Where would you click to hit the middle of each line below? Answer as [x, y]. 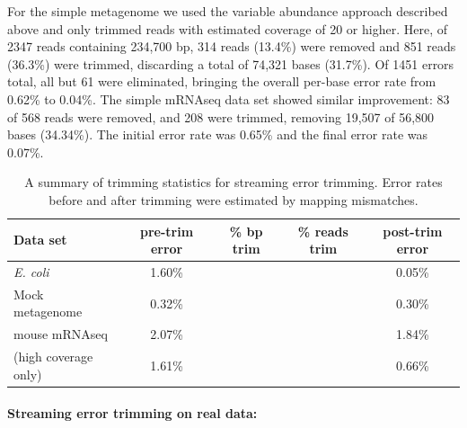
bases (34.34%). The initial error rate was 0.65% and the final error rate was [218, 134]
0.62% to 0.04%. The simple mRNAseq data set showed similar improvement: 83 [229, 98]
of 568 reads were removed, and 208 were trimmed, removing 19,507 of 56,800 [221, 116]
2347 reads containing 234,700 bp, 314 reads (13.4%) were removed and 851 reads [232, 46]
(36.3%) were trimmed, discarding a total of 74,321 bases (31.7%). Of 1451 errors [231, 63]
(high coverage [53, 357]
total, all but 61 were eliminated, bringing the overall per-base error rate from [222, 81]
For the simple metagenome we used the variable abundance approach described [228, 11]
